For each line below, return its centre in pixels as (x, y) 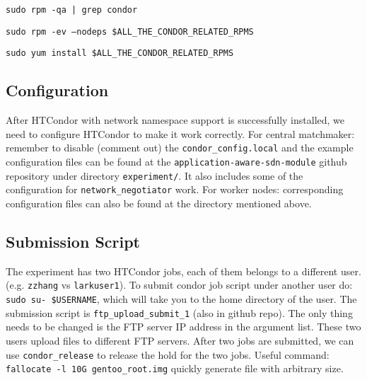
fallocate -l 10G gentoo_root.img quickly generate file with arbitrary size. (175, 368)
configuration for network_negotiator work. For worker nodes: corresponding (175, 189)
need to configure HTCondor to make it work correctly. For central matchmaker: (180, 133)
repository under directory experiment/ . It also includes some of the (155, 175)
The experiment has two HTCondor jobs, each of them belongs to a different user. (183, 271)
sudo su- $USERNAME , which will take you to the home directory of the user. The (181, 299)
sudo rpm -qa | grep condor (72, 10)
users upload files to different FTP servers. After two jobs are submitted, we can (180, 340)
